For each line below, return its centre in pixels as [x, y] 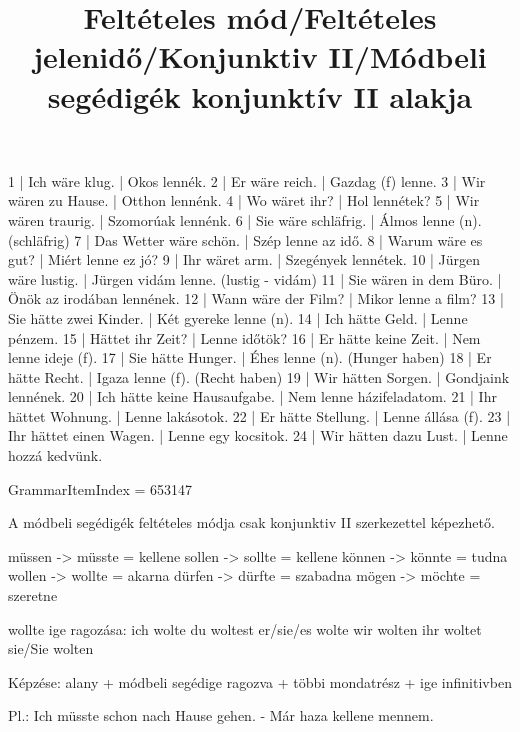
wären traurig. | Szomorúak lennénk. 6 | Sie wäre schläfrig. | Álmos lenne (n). [245, 219]
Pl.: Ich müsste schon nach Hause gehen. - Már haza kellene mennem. [221, 715]
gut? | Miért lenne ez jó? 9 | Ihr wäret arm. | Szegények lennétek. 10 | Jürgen [244, 259]
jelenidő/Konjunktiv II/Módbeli [260, 56]
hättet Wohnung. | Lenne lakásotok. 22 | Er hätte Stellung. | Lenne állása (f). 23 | [259, 415]
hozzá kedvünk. [55, 455]
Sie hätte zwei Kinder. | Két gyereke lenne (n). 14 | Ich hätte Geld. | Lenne [238, 317]
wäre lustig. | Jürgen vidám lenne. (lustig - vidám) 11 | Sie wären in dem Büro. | [255, 278]
